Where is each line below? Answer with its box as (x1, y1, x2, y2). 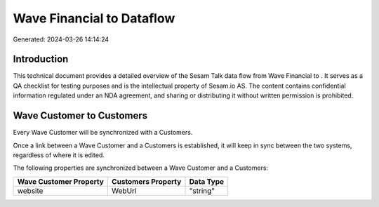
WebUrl (111, 186, 137, 196)
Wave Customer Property (17, 176, 105, 186)
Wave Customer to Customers (13, 109, 148, 122)
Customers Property (111, 176, 182, 186)
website (17, 186, 44, 196)
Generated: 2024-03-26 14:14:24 (13, 35, 109, 44)
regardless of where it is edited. (13, 151, 105, 159)
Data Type (189, 176, 225, 186)
